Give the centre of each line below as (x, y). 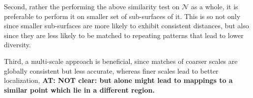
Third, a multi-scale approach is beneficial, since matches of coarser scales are (121, 61)
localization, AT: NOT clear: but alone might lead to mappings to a (118, 80)
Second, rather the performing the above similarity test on (92, 6)
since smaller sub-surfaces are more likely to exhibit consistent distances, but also (126, 26)
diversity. (17, 45)
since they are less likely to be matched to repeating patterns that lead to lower (124, 35)
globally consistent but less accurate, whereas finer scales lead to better (111, 70)
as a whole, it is (214, 6)
